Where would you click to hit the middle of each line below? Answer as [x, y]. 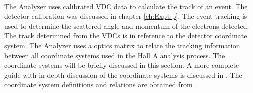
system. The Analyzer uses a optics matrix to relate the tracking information [122, 45]
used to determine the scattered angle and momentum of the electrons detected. [127, 26]
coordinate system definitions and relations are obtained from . [101, 85]
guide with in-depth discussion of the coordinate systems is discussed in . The [123, 75]
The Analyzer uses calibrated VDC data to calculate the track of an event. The [126, 6]
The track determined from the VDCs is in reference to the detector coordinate [126, 36]
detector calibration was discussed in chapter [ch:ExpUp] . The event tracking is [126, 16]
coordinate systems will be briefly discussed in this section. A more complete [122, 65]
